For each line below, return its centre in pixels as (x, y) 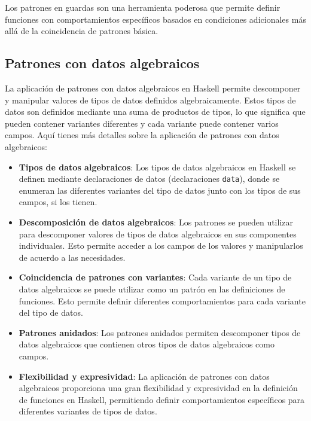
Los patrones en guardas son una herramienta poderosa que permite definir (143, 7)
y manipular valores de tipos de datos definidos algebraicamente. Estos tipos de (150, 100)
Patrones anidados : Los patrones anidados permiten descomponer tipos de (160, 332)
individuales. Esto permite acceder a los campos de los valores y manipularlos (161, 245)
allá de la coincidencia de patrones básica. (82, 31)
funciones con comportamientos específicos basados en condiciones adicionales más (155, 19)
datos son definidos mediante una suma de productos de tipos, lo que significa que (155, 112)
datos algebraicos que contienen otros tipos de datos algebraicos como (147, 344)
